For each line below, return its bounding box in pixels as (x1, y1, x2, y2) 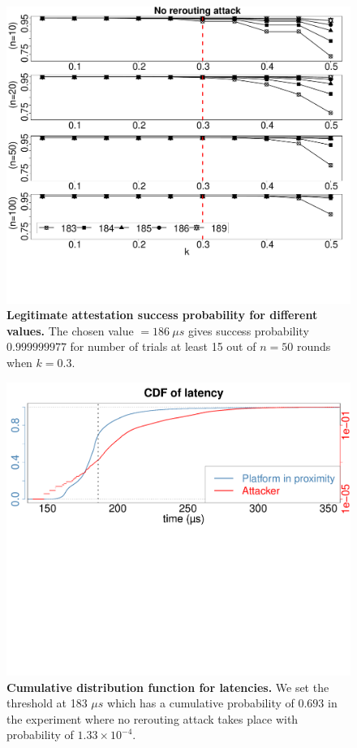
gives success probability (187, 322, 309, 339)
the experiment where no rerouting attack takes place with (6, 710, 299, 727)
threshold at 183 (6, 694, 88, 711)
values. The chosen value (6, 322, 134, 339)
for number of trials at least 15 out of (70, 338, 256, 355)
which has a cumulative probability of (107, 694, 295, 711)
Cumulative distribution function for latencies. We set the (6, 678, 329, 695)
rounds (296, 338, 331, 355)
